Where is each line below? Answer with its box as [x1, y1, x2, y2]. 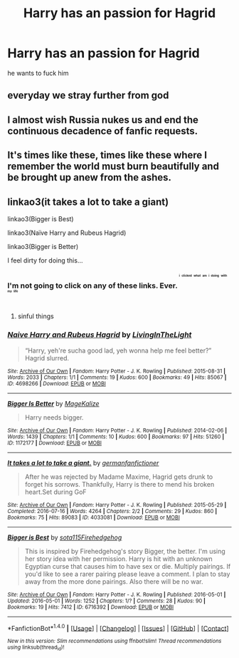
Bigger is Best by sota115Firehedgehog [7, 533, 122, 542]
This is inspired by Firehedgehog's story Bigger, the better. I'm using [24, 547, 225, 555]
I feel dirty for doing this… [7, 255, 83, 265]
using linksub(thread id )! [7, 644, 65, 652]
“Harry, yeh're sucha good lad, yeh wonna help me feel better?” [24, 346, 212, 355]
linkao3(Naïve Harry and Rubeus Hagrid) [7, 228, 127, 237]
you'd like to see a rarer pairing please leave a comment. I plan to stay [24, 570, 230, 578]
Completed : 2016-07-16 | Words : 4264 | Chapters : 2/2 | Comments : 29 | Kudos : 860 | [7, 507, 218, 515]
